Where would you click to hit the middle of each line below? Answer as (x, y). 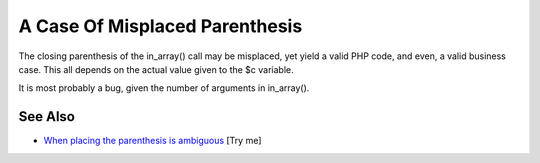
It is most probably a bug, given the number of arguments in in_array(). (164, 88)
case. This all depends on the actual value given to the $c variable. (156, 69)
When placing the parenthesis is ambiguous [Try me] (152, 141)
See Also (46, 116)
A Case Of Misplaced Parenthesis (160, 26)
